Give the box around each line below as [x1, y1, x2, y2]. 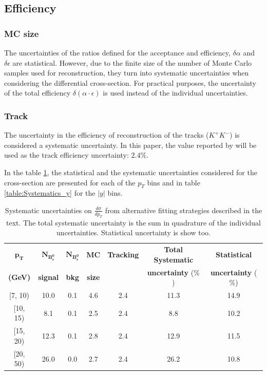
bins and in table [147, 177, 200, 188]
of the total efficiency [4, 87, 71, 98]
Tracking [107, 249, 139, 259]
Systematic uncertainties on [5, 204, 92, 215]
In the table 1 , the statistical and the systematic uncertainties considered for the [4, 166, 257, 177]
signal [38, 272, 59, 283]
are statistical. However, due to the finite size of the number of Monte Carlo [12, 57, 252, 68]
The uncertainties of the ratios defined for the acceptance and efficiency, [4, 47, 231, 58]
